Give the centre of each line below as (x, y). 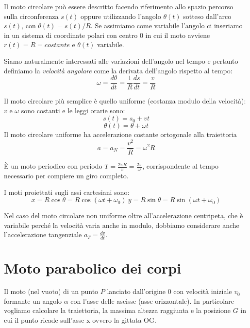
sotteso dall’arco (207, 16)
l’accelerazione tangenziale (43, 234)
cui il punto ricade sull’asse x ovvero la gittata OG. (80, 320)
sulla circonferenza (31, 16)
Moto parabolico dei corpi (93, 268)
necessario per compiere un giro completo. (66, 175)
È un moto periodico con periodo (53, 166)
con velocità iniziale (203, 291)
